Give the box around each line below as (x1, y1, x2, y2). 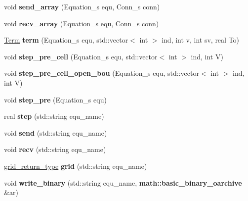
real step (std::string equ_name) (4, 111, 104, 121)
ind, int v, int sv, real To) (162, 35, 240, 45)
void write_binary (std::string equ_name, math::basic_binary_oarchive (4, 177, 242, 188)
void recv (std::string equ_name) (4, 144, 106, 154)
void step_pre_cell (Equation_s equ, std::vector (4, 51, 158, 61)
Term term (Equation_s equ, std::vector (4, 35, 128, 45)
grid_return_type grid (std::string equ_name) (4, 160, 147, 171)
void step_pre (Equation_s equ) (4, 94, 107, 104)
